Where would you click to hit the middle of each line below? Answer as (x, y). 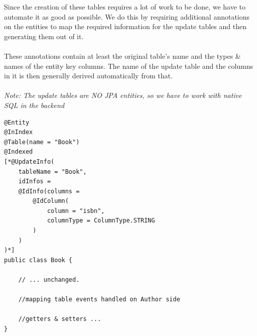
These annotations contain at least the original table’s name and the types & (122, 55)
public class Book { (38, 260)
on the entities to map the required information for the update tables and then (125, 26)
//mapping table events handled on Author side (99, 300)
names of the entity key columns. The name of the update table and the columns (129, 66)
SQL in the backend (34, 105)
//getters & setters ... (60, 319)
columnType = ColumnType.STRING (101, 221)
